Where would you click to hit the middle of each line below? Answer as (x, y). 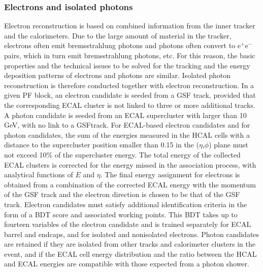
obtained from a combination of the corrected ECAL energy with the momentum (130, 184)
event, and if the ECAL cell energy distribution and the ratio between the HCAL (130, 254)
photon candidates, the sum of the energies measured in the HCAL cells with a (127, 134)
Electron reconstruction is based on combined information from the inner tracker (130, 26)
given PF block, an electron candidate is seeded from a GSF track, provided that (130, 95)
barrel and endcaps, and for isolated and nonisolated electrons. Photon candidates (132, 234)
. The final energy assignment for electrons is (170, 174)
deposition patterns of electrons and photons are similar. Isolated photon (117, 75)
